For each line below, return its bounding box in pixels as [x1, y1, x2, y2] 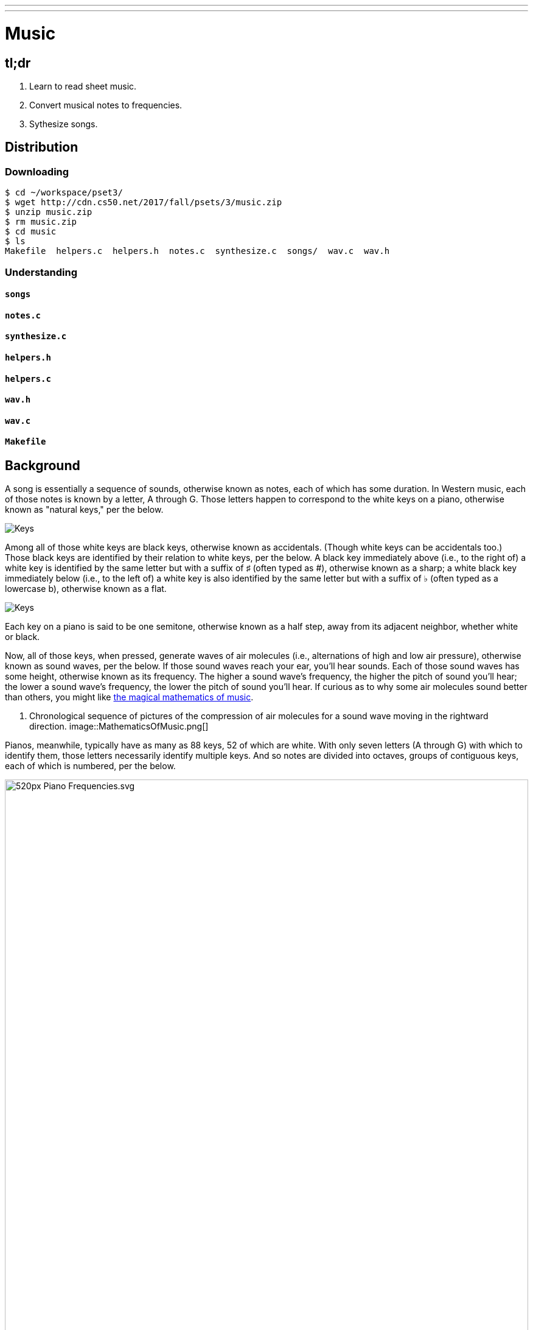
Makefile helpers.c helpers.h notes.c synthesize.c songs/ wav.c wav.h [5, 246, 390, 256]
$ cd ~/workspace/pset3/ [5, 188, 123, 198]
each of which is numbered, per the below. [5, 761, 176, 772]
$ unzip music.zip [5, 207, 92, 217]
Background [5, 458, 80, 473]
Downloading [5, 165, 69, 178]
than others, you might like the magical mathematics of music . [5, 692, 254, 703]
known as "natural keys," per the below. [5, 504, 164, 515]
